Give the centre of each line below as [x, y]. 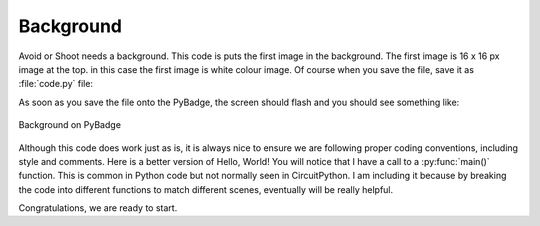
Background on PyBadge [70, 125]
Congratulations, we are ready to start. [98, 208]
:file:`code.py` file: [56, 84]
